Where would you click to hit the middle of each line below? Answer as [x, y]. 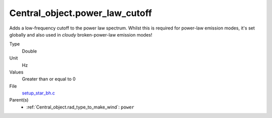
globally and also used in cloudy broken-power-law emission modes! [81, 34]
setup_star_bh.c [39, 93]
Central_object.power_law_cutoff [81, 13]
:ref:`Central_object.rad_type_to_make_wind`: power [80, 107]
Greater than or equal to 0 [49, 79]
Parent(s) [19, 100]
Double [29, 51]
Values [16, 72]
